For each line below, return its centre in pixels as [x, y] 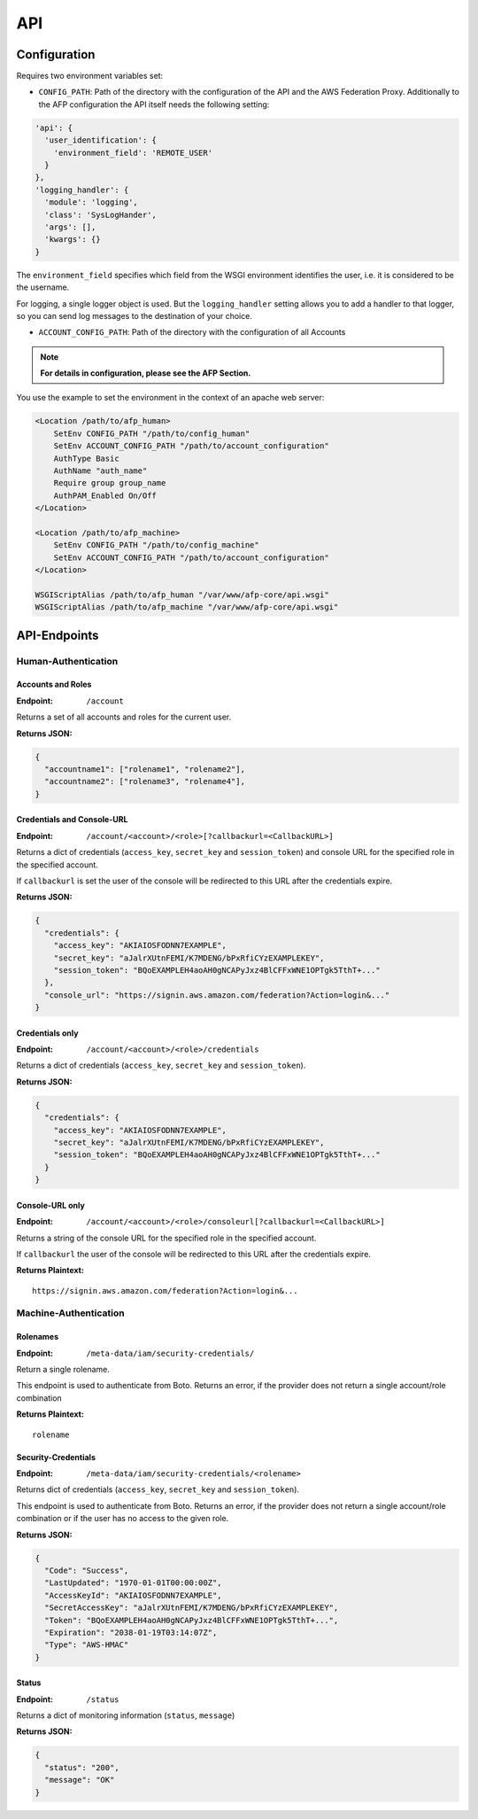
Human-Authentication [67, 661]
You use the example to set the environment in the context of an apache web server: [170, 398]
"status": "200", [82, 1767]
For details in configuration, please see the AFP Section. [146, 373]
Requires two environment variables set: [90, 76]
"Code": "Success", [87, 1570]
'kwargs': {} [73, 240]
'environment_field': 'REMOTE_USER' [133, 152]
